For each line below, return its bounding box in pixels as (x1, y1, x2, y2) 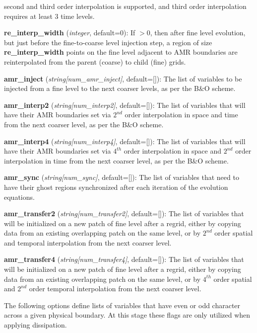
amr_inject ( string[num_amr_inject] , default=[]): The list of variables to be (4, 73, 242, 83)
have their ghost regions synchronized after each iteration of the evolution (4, 181, 228, 192)
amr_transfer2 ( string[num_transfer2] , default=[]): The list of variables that (4, 208, 244, 219)
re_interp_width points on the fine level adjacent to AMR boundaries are (4, 47, 238, 57)
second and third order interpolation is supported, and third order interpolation (4, 1, 247, 11)
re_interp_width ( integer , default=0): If (4, 27, 135, 38)
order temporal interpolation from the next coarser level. (29, 283, 201, 294)
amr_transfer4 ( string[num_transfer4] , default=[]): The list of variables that (4, 254, 244, 264)
